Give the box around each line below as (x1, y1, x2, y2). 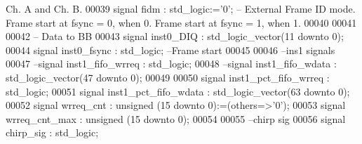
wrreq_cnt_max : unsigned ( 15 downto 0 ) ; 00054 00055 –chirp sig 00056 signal (6, 111, 346, 126)
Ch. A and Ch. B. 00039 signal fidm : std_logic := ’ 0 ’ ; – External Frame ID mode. (6, 1, 356, 15)
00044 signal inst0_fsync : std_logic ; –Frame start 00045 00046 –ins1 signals (6, 42, 335, 57)
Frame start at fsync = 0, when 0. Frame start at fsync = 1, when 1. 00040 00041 (6, 15, 357, 30)
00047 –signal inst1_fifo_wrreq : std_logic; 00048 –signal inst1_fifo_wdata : (6, 56, 337, 71)
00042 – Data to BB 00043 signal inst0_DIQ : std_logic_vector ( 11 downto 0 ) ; (6, 29, 344, 44)
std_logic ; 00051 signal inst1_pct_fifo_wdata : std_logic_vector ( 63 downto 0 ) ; (6, 84, 350, 98)
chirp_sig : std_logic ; (6, 125, 99, 140)
